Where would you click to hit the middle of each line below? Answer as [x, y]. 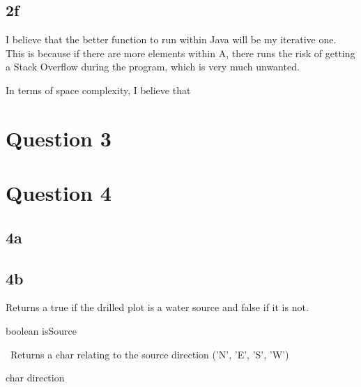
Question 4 [59, 193]
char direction [35, 378]
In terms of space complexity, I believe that [98, 90]
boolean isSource [41, 330]
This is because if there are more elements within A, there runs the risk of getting [180, 53]
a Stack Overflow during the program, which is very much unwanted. [153, 67]
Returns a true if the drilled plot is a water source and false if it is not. [157, 307]
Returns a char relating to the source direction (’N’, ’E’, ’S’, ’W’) [149, 354]
